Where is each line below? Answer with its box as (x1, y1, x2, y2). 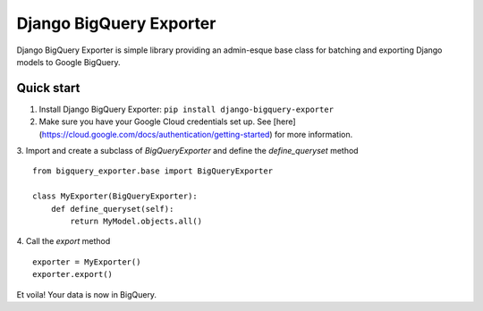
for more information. (274, 129, 353, 139)
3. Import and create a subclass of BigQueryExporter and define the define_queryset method (16, 146, 359, 156)
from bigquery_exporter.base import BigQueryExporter (32, 166, 273, 176)
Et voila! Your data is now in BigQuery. (16, 289, 157, 299)
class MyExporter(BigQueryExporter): (32, 191, 199, 201)
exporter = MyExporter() (32, 256, 141, 267)
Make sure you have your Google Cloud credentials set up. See (38, 116, 272, 127)
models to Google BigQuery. (16, 56, 121, 67)
